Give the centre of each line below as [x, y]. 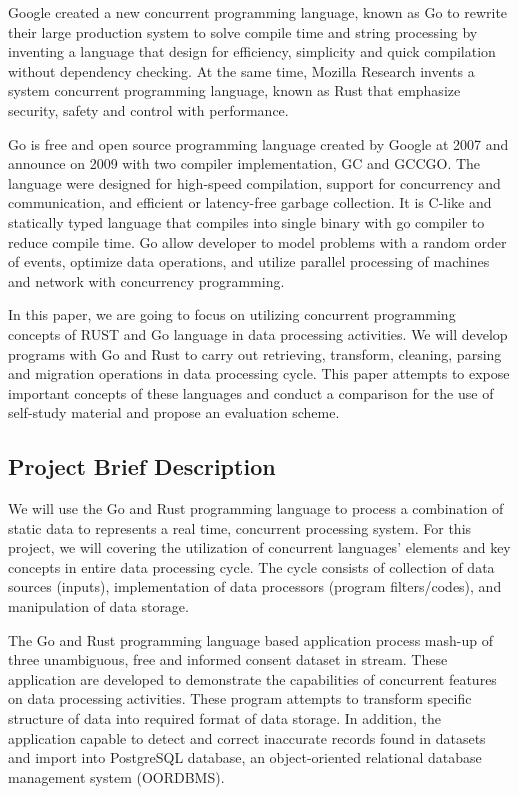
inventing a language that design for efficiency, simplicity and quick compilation [252, 51]
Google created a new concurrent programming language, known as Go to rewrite [258, 12]
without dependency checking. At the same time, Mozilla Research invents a [241, 70]
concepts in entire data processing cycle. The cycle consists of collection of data [251, 566]
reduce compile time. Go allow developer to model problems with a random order [257, 241]
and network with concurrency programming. [146, 280]
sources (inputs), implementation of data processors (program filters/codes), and [255, 586]
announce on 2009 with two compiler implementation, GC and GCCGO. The [244, 163]
